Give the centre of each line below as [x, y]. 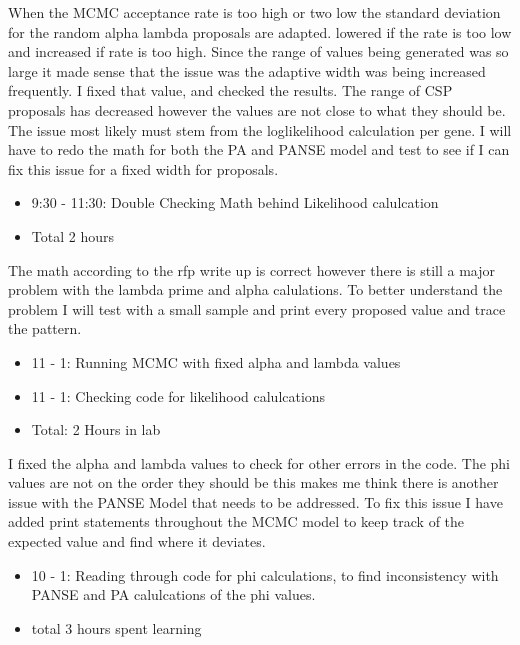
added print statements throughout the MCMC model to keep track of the [236, 521]
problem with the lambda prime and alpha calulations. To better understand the [255, 289]
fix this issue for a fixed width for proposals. [143, 168]
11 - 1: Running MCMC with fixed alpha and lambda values [216, 361]
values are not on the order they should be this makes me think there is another [253, 482]
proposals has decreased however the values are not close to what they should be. [257, 109]
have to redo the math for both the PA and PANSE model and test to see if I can [259, 149]
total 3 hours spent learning [116, 627]
